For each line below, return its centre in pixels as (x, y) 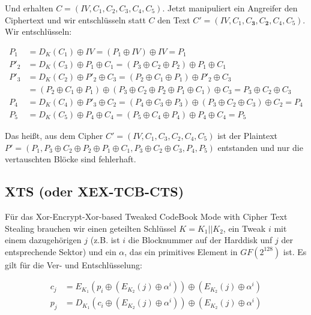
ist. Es (295, 251)
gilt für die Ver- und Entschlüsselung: (74, 264)
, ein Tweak (244, 228)
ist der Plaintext (248, 135)
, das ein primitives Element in (181, 251)
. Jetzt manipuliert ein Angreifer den (230, 8)
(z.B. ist (105, 240)
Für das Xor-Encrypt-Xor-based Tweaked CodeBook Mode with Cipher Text (146, 216)
